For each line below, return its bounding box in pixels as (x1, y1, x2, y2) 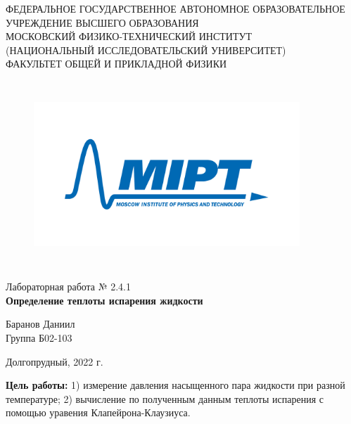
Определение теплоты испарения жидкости (6, 293, 203, 307)
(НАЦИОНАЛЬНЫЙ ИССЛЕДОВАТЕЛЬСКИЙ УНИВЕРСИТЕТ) (6, 42, 286, 57)
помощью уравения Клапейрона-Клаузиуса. (6, 405, 191, 420)
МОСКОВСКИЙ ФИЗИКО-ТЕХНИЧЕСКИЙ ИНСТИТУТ (6, 29, 252, 44)
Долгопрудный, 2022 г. (6, 354, 103, 368)
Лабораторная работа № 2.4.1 (6, 279, 132, 294)
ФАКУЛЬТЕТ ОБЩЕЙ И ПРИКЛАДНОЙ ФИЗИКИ (6, 56, 227, 71)
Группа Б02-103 (6, 330, 72, 345)
